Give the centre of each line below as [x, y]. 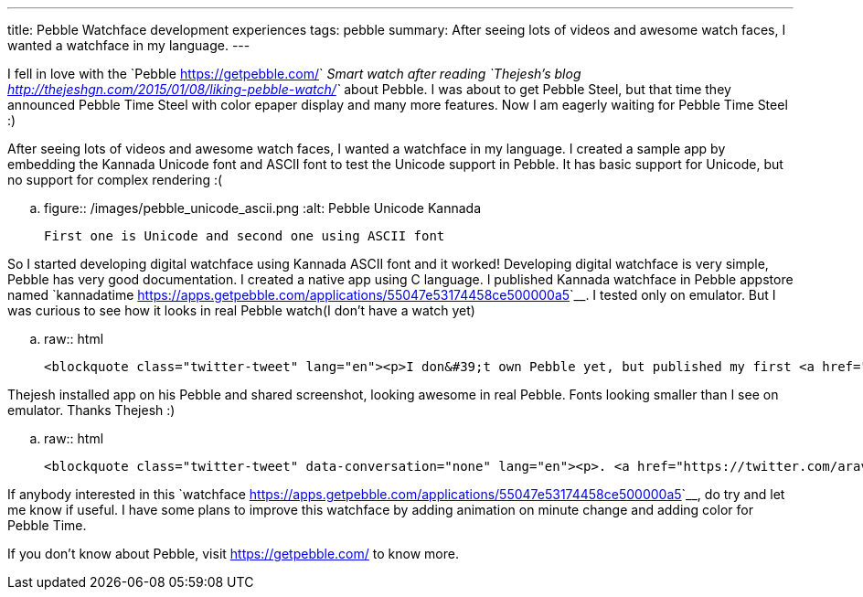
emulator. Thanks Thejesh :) [91, 410]
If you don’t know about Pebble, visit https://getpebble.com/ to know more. [233, 554]
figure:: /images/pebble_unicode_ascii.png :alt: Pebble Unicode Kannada [263, 208]
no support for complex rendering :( [115, 180]
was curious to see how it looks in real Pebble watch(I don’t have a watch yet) [241, 310]
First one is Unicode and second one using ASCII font [245, 236]
